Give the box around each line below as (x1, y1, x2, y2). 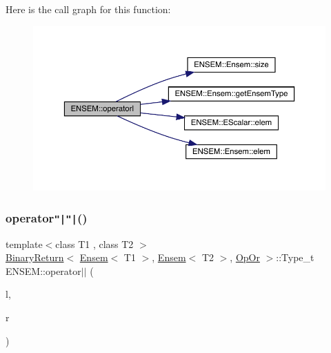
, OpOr (230, 250, 260, 265)
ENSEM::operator (6, 263, 81, 278)
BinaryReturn (6, 250, 64, 265)
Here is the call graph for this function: (6, 2, 171, 16)
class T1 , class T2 (55, 236, 134, 251)
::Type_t (276, 250, 314, 265)
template (6, 236, 43, 251)
